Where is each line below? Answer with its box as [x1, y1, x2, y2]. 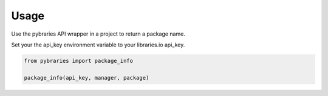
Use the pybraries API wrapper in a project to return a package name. [11, 30, 185, 37]
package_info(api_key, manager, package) [24, 74, 149, 81]
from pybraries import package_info [24, 57, 134, 64]
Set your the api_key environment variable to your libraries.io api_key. [11, 41, 185, 48]
